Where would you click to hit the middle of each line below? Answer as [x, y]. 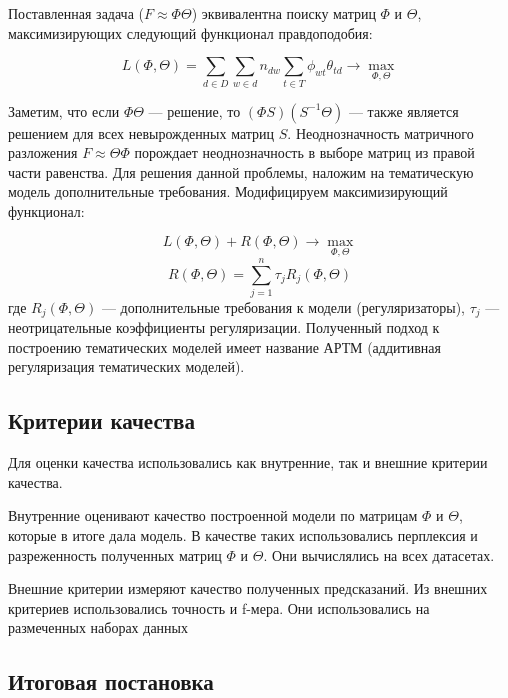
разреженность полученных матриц [115, 554]
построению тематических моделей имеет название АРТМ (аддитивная [224, 346]
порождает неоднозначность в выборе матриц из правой [304, 152]
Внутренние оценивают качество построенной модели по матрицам [213, 515]
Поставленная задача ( [76, 13]
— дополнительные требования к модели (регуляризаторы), [283, 306]
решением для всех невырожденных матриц [141, 132]
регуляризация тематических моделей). [126, 366]
